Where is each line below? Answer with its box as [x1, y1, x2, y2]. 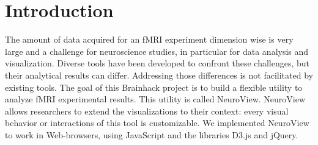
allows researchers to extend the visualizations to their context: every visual [5, 104, 289, 117]
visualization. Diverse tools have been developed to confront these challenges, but [5, 57, 310, 69]
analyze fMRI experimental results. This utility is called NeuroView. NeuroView [5, 93, 306, 105]
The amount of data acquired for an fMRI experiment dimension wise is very [5, 33, 294, 46]
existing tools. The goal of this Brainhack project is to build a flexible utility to [5, 80, 303, 93]
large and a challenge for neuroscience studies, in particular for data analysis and [5, 44, 309, 57]
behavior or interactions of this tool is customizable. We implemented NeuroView [5, 116, 309, 129]
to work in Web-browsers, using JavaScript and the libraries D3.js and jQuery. [5, 128, 298, 141]
